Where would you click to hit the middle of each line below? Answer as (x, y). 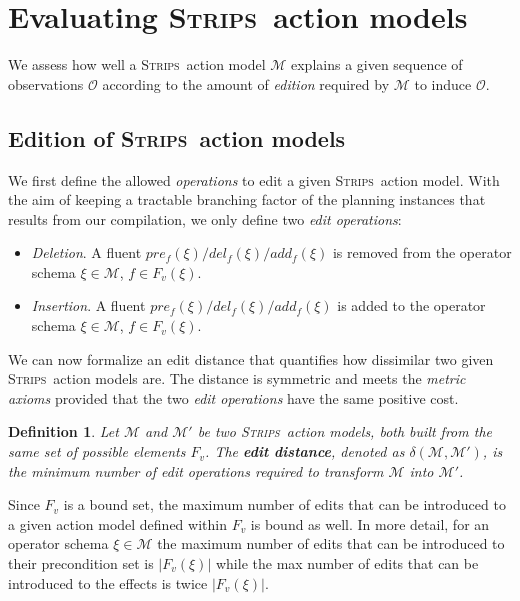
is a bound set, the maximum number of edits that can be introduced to (284, 504)
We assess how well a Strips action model (137, 64)
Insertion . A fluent (88, 305)
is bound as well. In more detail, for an (370, 523)
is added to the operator (411, 305)
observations (46, 83)
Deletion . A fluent (86, 252)
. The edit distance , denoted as (305, 451)
